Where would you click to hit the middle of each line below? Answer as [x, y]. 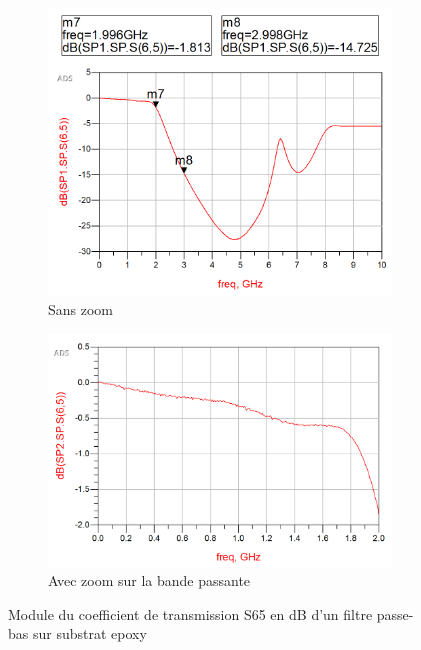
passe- [395, 613]
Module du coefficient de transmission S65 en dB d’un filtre [190, 613]
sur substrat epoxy [89, 633]
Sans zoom [81, 309]
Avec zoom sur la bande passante [149, 580]
